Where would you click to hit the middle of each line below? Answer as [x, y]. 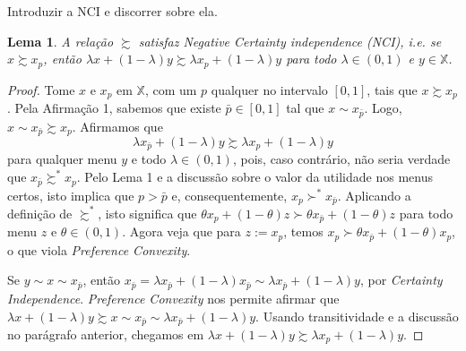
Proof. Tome [41, 89]
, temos [303, 231]
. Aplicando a [374, 195]
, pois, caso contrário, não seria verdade [341, 159]
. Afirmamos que [117, 126]
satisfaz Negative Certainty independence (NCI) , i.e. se [290, 41]
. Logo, [383, 108]
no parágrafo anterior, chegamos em [106, 334]
